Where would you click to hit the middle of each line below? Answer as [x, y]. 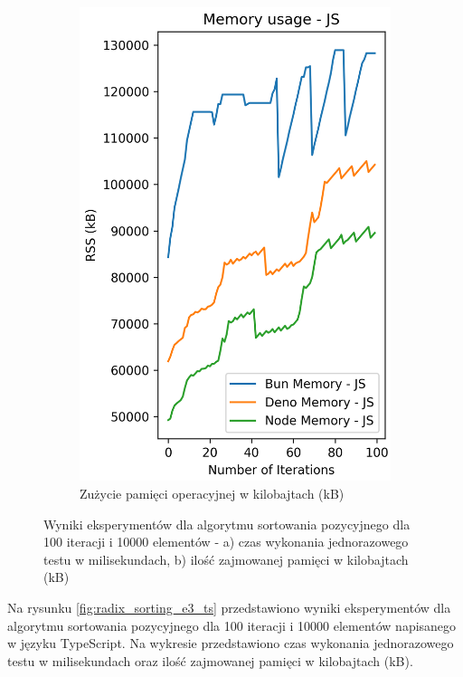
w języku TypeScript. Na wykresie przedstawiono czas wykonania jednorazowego [231, 643]
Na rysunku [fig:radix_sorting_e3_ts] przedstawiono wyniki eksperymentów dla [229, 607]
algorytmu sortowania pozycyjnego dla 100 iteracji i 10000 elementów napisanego [232, 625]
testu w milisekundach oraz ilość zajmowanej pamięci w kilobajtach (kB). [210, 660]
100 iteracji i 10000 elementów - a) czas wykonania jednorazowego [226, 542]
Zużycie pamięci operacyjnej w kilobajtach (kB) [212, 493]
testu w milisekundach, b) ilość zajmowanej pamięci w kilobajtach [226, 559]
